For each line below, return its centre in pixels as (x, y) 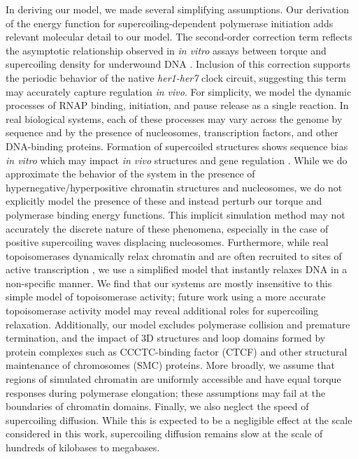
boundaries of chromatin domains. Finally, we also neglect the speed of (157, 406)
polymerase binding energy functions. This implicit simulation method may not (176, 214)
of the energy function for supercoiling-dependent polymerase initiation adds (170, 23)
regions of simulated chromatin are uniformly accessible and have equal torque (173, 379)
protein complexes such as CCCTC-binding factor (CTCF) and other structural (177, 351)
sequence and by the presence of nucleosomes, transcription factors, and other (172, 132)
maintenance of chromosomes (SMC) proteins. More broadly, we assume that (171, 365)
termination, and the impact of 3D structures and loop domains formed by (166, 338)
